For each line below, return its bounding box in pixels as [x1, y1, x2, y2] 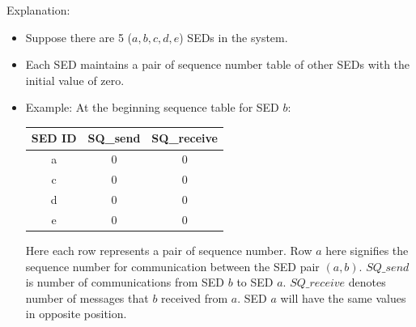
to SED [236, 274, 274, 291]
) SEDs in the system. [179, 28, 288, 45]
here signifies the [325, 241, 409, 258]
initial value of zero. [25, 71, 125, 88]
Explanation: [6, 2, 70, 18]
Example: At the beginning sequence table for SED [25, 99, 279, 116]
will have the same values [280, 289, 406, 306]
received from [161, 289, 228, 306]
